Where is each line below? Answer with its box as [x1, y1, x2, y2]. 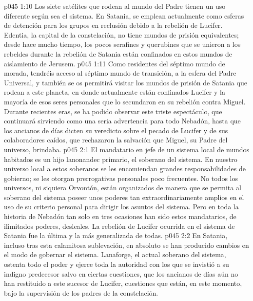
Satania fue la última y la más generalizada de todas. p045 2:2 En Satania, [4, 230, 228, 241]
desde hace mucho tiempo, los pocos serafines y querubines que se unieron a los [4, 39, 241, 49]
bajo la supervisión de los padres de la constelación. [4, 287, 158, 298]
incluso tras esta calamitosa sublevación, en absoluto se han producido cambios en [4, 240, 249, 250]
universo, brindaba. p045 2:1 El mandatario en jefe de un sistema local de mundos [4, 144, 250, 154]
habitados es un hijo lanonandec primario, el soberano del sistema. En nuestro [4, 154, 237, 164]
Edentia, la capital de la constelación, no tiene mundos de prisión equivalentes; [4, 29, 239, 40]
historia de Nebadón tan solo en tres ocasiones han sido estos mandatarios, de [4, 211, 236, 221]
